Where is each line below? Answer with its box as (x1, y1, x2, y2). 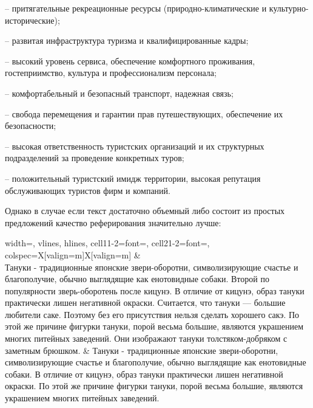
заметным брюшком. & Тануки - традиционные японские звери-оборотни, (5, 344, 278, 356)
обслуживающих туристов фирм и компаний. (5, 184, 170, 196)
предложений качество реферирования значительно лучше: (5, 216, 221, 229)
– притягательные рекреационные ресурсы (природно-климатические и (5, 2, 267, 14)
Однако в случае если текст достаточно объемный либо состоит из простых (5, 204, 285, 217)
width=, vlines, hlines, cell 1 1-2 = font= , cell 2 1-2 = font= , (5, 237, 210, 249)
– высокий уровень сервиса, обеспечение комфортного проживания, (5, 54, 255, 67)
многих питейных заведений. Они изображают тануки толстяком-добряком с (5, 332, 288, 345)
